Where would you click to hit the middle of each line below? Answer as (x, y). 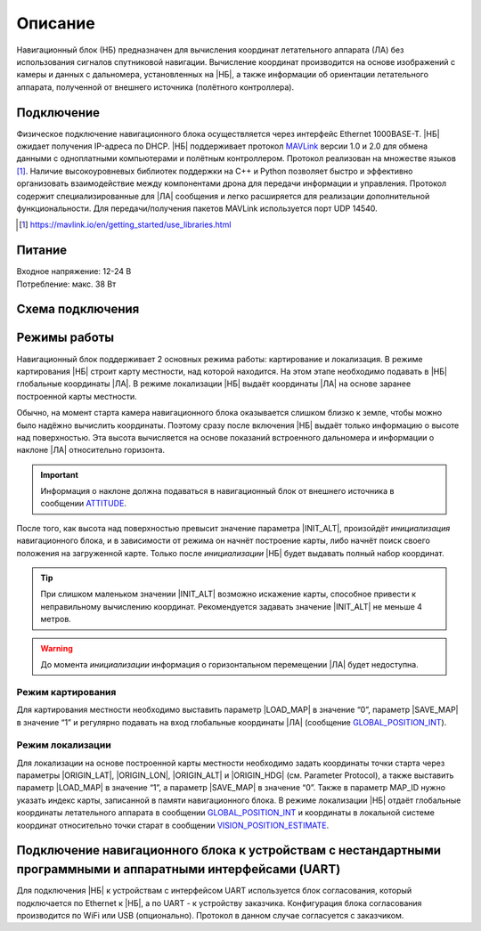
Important (60, 474)
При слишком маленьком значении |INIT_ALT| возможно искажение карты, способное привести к (228, 594)
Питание (42, 251)
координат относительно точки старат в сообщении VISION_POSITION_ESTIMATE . (173, 825)
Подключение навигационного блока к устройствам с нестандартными (228, 850)
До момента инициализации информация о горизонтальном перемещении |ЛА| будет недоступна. (229, 664)
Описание (56, 23)
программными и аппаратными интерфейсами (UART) (179, 869)
